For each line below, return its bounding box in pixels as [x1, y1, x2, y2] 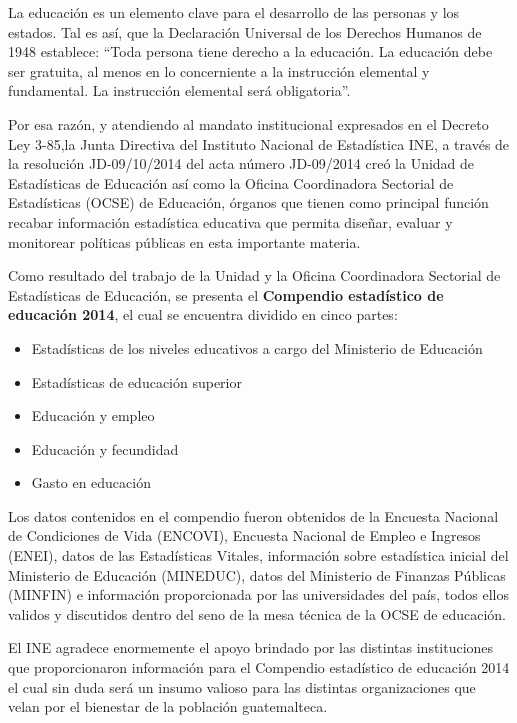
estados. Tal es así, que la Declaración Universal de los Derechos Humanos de [8, 21, 482, 42]
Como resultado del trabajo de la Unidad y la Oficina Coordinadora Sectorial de [8, 265, 501, 286]
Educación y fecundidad [31, 438, 179, 459]
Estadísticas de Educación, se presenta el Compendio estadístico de [8, 284, 444, 305]
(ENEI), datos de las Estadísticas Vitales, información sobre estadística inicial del [8, 545, 509, 566]
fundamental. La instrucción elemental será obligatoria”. [8, 80, 351, 101]
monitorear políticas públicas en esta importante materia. [8, 231, 361, 252]
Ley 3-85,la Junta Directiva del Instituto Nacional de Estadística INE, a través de [8, 133, 510, 154]
